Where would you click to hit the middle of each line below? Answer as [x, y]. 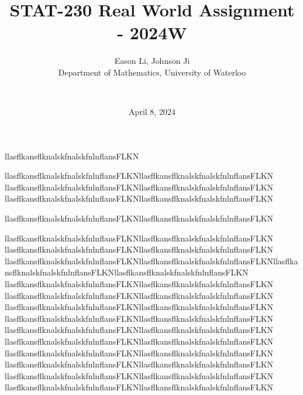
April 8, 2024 [152, 112]
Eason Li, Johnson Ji [152, 61]
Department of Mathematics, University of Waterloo [152, 72]
